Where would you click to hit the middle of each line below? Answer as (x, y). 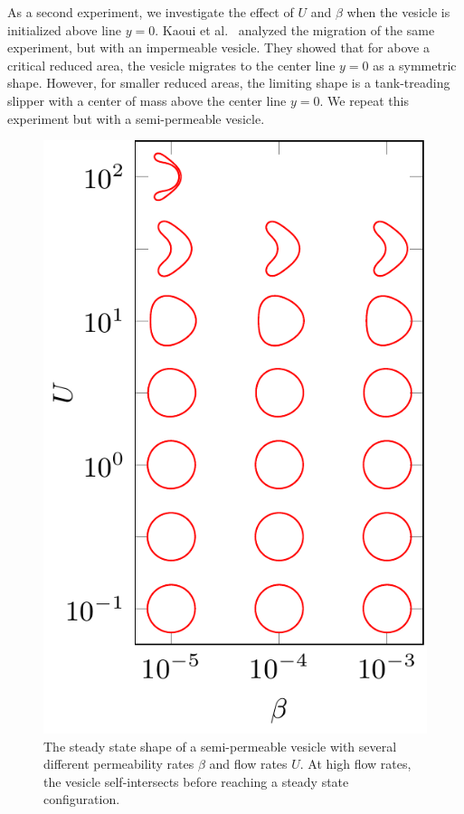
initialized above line (65, 29)
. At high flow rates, (355, 764)
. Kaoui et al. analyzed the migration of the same (295, 29)
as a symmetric (415, 65)
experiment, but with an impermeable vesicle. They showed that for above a (218, 47)
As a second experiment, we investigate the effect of (151, 12)
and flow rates (248, 764)
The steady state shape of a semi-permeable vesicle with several (220, 746)
